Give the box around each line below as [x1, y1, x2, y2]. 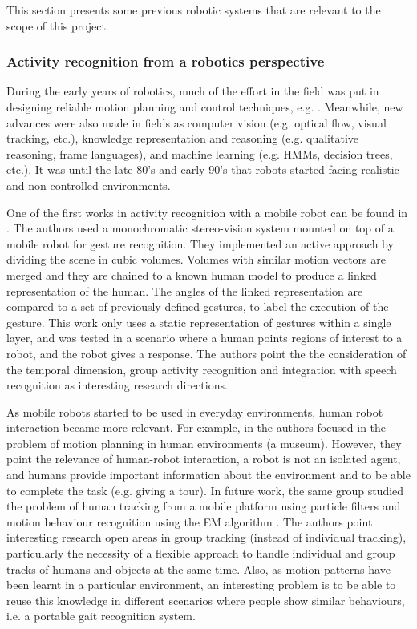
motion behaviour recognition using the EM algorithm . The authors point [6, 513, 373, 530]
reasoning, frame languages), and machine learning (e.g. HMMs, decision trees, [6, 145, 393, 162]
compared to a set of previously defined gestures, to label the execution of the [6, 298, 389, 315]
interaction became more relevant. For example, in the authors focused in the [6, 419, 387, 436]
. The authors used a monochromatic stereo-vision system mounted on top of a [6, 220, 394, 236]
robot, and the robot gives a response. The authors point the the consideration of [6, 345, 407, 361]
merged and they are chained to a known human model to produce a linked [6, 266, 377, 283]
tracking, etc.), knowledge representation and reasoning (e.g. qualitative [6, 130, 358, 147]
